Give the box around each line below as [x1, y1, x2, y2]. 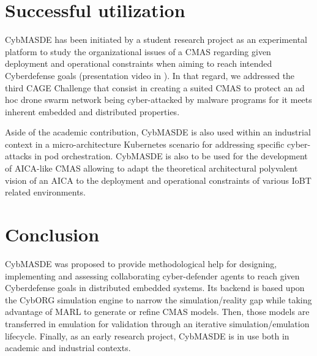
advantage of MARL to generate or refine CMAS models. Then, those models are [5, 305, 310, 318]
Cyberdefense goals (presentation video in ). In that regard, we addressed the [5, 69, 295, 81]
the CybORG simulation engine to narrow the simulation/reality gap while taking [5, 293, 312, 306]
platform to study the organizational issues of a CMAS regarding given [5, 45, 271, 58]
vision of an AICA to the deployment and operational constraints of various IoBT [5, 173, 311, 186]
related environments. [5, 186, 86, 199]
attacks [5, 150, 32, 162]
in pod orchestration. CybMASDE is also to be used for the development [34, 150, 308, 162]
